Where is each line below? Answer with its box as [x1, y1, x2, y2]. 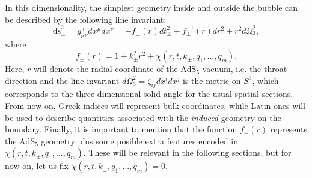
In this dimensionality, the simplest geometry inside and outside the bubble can [5, 1, 298, 13]
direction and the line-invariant [5, 74, 120, 86]
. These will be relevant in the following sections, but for [83, 146, 292, 159]
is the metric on [182, 74, 241, 86]
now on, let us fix [5, 159, 69, 172]
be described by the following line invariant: [5, 13, 167, 25]
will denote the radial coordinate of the [33, 62, 178, 75]
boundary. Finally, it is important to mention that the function [5, 123, 237, 135]
